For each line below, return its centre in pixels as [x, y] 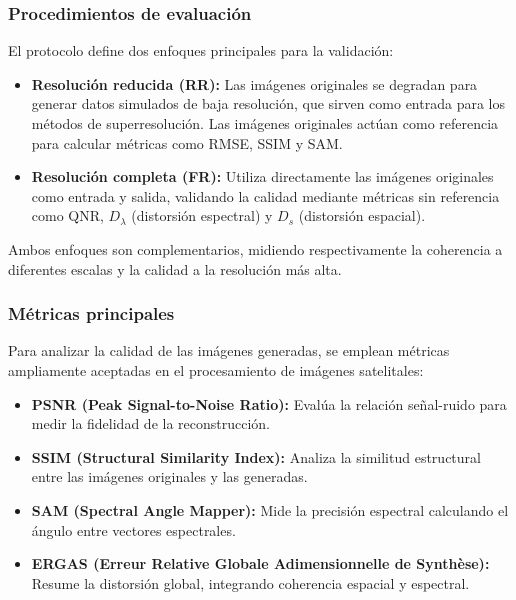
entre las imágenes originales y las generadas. [169, 476]
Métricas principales [91, 313]
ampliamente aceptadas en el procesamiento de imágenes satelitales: [216, 369]
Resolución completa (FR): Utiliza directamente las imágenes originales [262, 176]
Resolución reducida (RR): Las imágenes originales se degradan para [254, 83]
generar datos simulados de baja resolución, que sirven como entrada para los [268, 103]
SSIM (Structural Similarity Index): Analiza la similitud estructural [256, 456]
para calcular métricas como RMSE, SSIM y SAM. [187, 142]
